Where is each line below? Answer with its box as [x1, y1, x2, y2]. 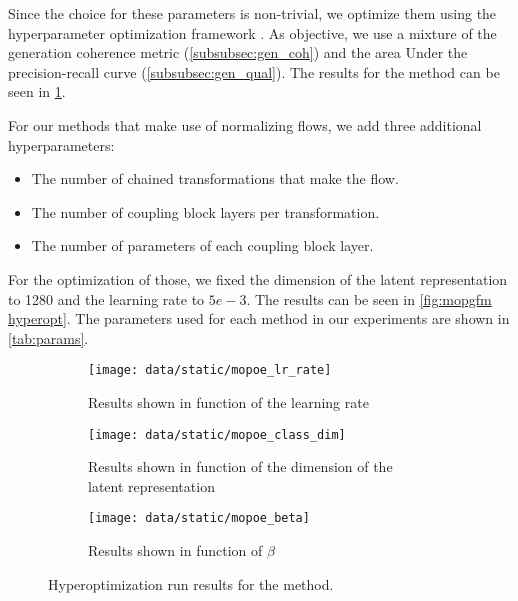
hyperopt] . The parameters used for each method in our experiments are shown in [8, 308, 510, 329]
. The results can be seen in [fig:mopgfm [246, 288, 492, 309]
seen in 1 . [8, 81, 66, 102]
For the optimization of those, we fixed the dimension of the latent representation [8, 268, 508, 289]
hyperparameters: [8, 134, 115, 155]
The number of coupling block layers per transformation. [31, 201, 380, 222]
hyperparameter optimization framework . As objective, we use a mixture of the [8, 22, 497, 43]
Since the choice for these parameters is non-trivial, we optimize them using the [8, 3, 497, 23]
